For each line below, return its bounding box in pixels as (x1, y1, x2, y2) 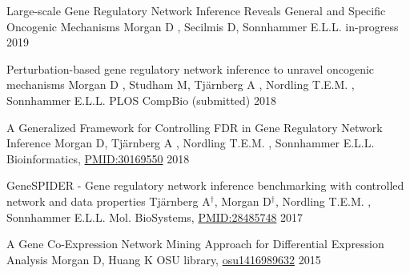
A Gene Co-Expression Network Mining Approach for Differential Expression (6, 235, 384, 252)
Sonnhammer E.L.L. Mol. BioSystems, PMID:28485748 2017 (6, 208, 303, 225)
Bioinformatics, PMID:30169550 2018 (6, 150, 190, 167)
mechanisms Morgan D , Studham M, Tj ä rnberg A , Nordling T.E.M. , (6, 76, 355, 93)
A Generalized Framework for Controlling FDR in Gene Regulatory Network (6, 118, 383, 135)
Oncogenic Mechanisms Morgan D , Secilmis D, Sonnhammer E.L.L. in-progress (6, 18, 399, 34)
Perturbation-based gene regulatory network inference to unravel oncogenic (6, 60, 375, 77)
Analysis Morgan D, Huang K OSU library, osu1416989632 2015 (6, 251, 321, 267)
